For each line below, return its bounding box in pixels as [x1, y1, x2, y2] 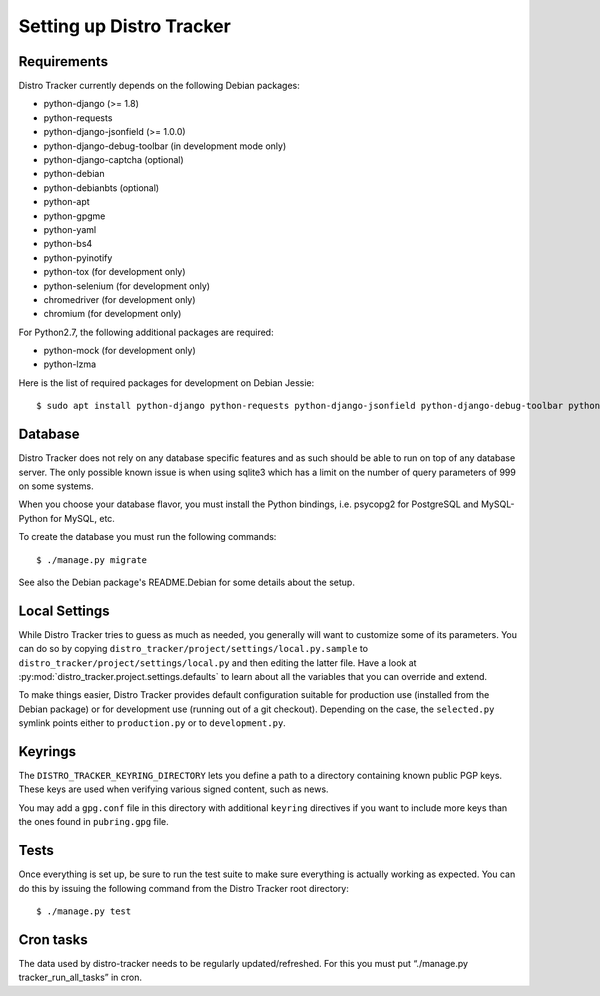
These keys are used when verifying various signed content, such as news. [18, 783, 329, 795]
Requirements [18, 53, 109, 70]
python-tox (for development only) [43, 266, 186, 278]
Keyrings [18, 743, 77, 760]
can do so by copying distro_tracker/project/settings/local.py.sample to [18, 643, 369, 655]
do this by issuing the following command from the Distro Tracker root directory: [18, 882, 349, 894]
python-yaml [43, 223, 97, 235]
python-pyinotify [43, 251, 113, 264]
